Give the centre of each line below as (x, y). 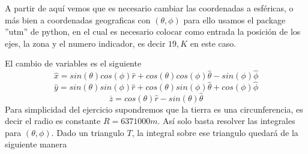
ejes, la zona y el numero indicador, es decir (85, 43)
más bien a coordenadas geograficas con (78, 19)
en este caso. (213, 43)
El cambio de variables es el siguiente (73, 63)
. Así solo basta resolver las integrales (226, 121)
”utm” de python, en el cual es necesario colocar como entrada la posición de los (153, 31)
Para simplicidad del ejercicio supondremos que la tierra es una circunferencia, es (154, 109)
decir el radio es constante (53, 121)
